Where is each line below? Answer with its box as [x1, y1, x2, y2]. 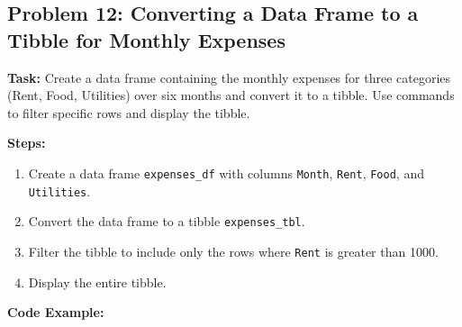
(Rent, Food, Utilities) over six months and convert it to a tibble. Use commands [7, 86, 455, 104]
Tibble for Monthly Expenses [7, 25, 285, 53]
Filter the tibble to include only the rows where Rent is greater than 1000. [28, 241, 439, 260]
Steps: [7, 133, 46, 152]
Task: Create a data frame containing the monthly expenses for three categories [7, 68, 451, 86]
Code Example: [7, 303, 104, 322]
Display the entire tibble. [28, 272, 167, 291]
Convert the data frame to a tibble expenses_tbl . [28, 212, 305, 231]
